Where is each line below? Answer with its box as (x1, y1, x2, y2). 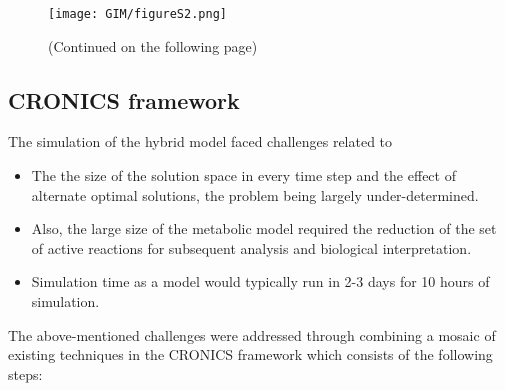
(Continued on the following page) (48, 35, 258, 56)
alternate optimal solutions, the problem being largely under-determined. (31, 184, 479, 205)
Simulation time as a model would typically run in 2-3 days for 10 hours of (31, 271, 490, 292)
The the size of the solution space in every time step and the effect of (31, 165, 456, 186)
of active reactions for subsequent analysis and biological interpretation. (31, 237, 472, 258)
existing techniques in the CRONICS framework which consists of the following (8, 344, 493, 365)
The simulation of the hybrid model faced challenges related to (8, 131, 393, 152)
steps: (8, 363, 43, 384)
